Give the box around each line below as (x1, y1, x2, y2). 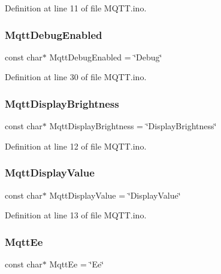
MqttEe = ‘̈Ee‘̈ (49, 258, 104, 270)
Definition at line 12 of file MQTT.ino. (5, 139, 147, 152)
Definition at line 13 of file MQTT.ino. (5, 209, 147, 221)
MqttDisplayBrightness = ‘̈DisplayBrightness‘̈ (49, 120, 217, 132)
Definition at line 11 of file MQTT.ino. (5, 2, 147, 14)
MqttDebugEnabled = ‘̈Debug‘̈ (49, 50, 162, 63)
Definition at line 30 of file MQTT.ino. (5, 71, 147, 83)
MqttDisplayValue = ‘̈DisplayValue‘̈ (49, 188, 181, 201)
